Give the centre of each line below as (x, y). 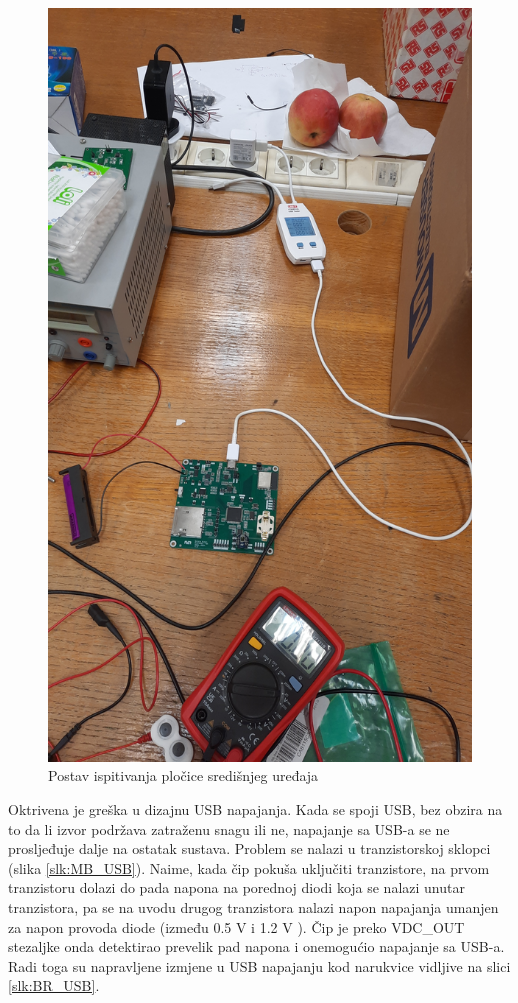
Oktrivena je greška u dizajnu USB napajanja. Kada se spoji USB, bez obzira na (255, 808)
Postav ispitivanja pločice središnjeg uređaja (183, 775)
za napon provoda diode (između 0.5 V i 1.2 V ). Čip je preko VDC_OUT (236, 926)
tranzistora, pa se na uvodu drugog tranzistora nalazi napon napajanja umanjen (253, 906)
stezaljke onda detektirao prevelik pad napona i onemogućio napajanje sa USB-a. (256, 946)
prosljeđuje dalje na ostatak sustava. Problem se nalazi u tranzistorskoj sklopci (249, 848)
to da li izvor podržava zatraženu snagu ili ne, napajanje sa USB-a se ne (229, 828)
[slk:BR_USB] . (54, 985)
